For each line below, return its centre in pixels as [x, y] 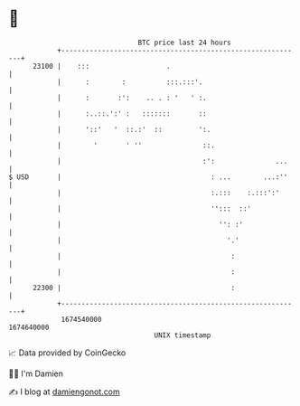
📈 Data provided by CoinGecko [67, 353]
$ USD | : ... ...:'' [148, 177]
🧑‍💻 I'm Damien [36, 373]
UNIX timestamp [183, 335]
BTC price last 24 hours [184, 42]
